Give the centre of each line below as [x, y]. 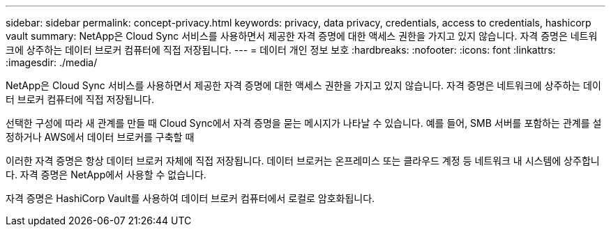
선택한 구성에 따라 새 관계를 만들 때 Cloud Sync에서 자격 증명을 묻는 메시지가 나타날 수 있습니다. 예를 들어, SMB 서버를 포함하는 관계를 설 [304, 123]
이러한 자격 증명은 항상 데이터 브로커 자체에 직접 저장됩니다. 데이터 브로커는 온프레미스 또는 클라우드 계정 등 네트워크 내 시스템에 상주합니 [303, 161]
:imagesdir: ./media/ [52, 62]
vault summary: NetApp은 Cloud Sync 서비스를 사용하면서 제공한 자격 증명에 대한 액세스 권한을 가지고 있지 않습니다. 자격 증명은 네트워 [302, 36]
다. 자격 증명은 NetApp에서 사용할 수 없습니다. [106, 175]
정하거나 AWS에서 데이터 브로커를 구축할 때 [100, 137]
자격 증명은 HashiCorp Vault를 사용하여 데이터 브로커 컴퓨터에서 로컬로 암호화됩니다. [190, 198]
